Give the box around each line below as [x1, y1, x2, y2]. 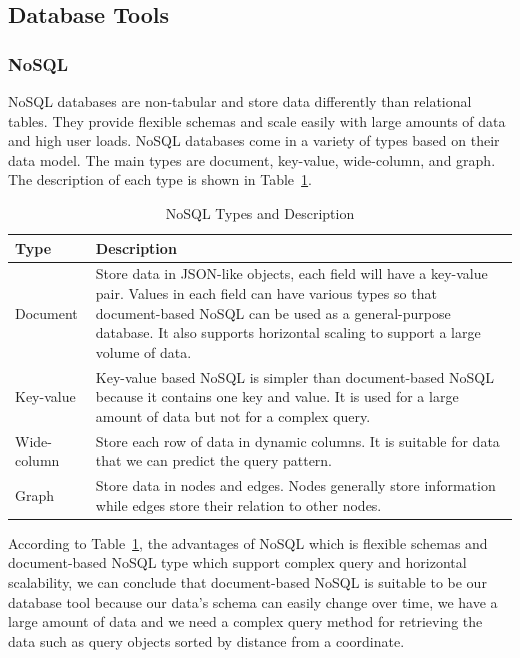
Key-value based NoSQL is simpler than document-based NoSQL [95, 366, 495, 387]
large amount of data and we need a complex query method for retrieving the [8, 611, 483, 632]
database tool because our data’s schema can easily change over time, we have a [8, 591, 498, 612]
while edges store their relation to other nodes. [95, 494, 382, 515]
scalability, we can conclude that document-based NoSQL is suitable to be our [8, 571, 487, 592]
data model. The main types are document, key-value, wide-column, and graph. [8, 149, 496, 170]
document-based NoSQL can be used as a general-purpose [95, 302, 451, 323]
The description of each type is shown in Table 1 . [8, 169, 312, 190]
